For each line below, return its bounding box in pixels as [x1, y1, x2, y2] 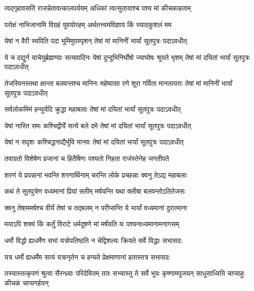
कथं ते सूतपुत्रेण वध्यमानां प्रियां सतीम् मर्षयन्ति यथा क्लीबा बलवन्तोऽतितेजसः [4, 186, 185, 196]
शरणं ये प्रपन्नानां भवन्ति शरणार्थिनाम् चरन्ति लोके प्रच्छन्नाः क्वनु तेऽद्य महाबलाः [4, 169, 187, 180]
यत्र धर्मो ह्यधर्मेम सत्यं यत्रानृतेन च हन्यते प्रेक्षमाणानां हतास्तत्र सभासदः [4, 251, 170, 262]
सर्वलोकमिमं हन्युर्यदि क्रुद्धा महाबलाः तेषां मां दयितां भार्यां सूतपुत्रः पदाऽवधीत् [4, 104, 181, 114]
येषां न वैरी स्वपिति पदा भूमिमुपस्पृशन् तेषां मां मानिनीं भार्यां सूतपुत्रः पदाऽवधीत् [4, 36, 187, 46]
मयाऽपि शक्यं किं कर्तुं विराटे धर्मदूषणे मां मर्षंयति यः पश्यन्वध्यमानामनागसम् [4, 219, 179, 229]
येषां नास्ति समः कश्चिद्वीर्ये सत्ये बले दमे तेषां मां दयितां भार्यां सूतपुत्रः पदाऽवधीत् [4, 120, 191, 130]
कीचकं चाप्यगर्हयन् [4, 277, 49, 288]
